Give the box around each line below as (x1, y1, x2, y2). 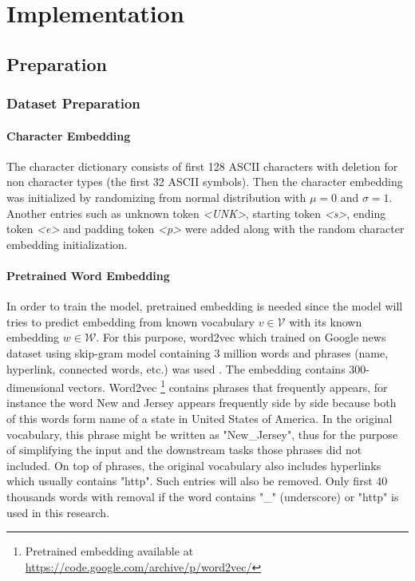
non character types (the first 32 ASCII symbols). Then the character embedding (6, 173, 403, 190)
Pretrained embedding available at (25, 543, 194, 559)
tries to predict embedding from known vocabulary (6, 313, 255, 330)
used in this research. (6, 504, 110, 520)
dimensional (6, 378, 65, 395)
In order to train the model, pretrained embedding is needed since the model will (6, 298, 403, 314)
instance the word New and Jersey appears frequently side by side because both (6, 394, 397, 411)
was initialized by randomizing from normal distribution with (6, 188, 306, 205)
